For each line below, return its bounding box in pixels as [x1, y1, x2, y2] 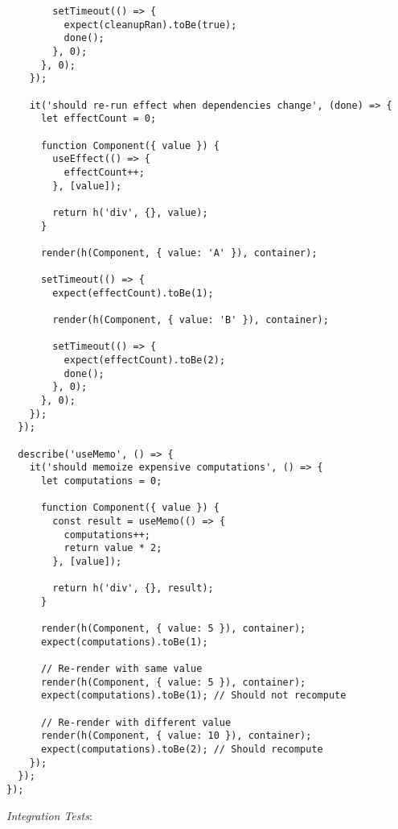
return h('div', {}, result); [52, 582, 214, 595]
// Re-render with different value [40, 716, 232, 728]
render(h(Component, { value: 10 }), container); [40, 730, 312, 742]
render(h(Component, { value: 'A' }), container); [40, 247, 318, 259]
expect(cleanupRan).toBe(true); [64, 19, 237, 31]
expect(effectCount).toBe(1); [52, 287, 214, 299]
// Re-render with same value [40, 663, 203, 675]
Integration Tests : [6, 806, 92, 823]
